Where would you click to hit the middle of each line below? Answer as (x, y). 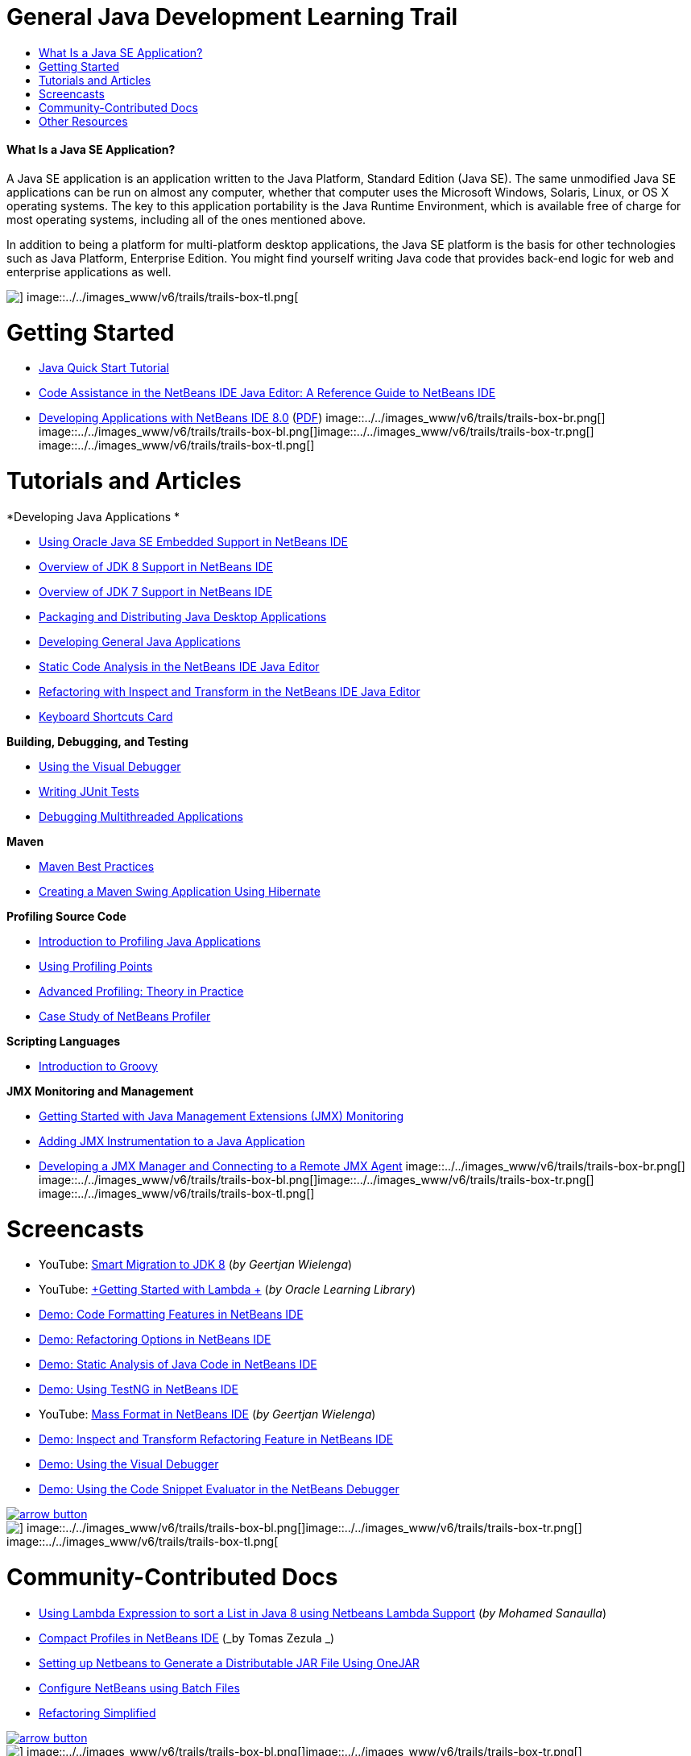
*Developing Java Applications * (93, 516)
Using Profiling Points (96, 966)
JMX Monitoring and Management (100, 1091)
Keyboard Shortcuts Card (106, 716)
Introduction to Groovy (98, 1066)
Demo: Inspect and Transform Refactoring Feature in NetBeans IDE (216, 1439)
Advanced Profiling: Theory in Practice (141, 991)
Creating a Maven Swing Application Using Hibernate (180, 891)
